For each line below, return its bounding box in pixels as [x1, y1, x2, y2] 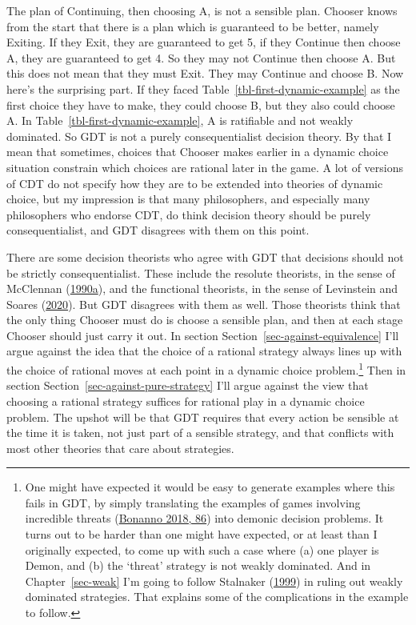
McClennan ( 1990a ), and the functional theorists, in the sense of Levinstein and [6, 280, 398, 297]
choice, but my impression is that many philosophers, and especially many [6, 190, 370, 207]
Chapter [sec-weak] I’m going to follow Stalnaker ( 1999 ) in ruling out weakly [25, 572, 403, 589]
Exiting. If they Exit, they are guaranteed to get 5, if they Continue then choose [6, 34, 401, 50]
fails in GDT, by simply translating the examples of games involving [25, 494, 361, 511]
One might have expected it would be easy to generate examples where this [25, 479, 395, 495]
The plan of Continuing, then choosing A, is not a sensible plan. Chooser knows [6, 2, 398, 18]
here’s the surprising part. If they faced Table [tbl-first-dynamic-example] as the [6, 80, 400, 97]
